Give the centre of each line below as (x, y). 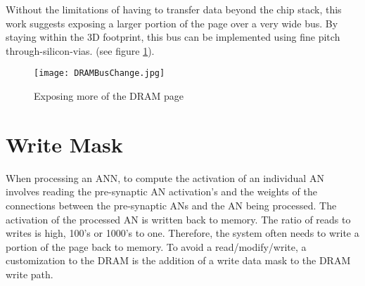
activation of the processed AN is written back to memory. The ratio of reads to (178, 219)
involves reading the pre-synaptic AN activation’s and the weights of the (161, 191)
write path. (30, 274)
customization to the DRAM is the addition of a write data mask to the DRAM (178, 260)
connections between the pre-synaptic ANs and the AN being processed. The (171, 205)
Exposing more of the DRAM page (109, 96)
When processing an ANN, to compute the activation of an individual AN (165, 177)
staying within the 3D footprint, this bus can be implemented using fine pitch (173, 37)
